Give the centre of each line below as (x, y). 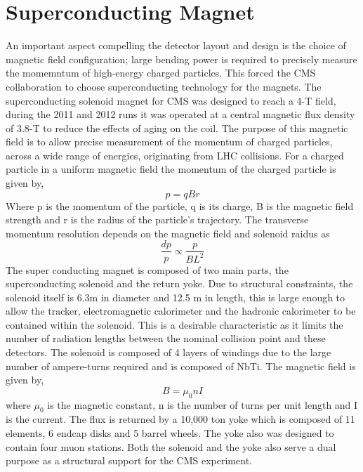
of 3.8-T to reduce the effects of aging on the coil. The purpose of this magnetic (177, 127)
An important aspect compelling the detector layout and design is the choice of (176, 45)
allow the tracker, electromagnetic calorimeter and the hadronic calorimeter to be (181, 311)
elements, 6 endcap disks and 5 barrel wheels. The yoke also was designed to (170, 433)
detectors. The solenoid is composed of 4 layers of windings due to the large (169, 352)
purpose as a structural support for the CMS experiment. (129, 460)
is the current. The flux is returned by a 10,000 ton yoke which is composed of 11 (180, 419)
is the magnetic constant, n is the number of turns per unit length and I (203, 404)
